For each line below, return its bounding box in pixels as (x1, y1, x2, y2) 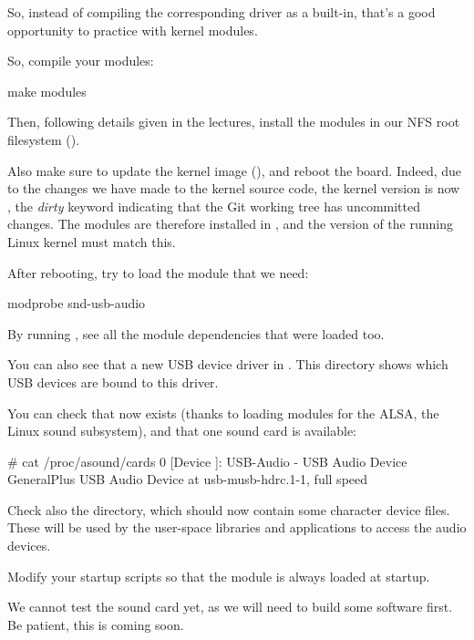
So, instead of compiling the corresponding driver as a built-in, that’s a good (7, 3, 436, 21)
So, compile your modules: (7, 51, 154, 70)
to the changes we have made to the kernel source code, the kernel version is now (7, 179, 460, 198)
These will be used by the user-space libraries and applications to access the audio (7, 518, 467, 537)
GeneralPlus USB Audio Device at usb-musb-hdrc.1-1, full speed (7, 470, 368, 489)
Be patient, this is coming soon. (7, 614, 184, 634)
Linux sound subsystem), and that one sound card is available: (7, 421, 356, 440)
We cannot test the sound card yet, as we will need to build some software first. (7, 597, 453, 616)
